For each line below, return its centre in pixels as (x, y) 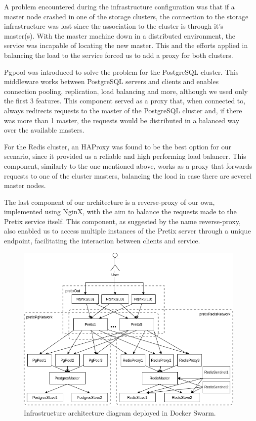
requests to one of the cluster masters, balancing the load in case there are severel (128, 175)
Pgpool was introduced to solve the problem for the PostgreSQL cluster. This (121, 71)
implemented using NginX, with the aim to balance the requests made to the (120, 211)
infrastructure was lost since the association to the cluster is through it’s (114, 26)
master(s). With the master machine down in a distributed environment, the (120, 35)
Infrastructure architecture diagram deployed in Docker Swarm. (120, 412)
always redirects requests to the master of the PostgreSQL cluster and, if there (123, 110)
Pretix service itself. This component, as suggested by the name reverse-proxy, (122, 221)
